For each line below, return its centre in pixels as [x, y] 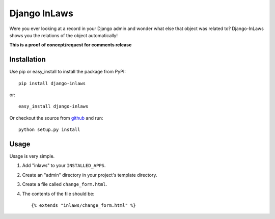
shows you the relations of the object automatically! [64, 35]
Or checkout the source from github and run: [57, 118]
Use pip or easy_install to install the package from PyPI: [67, 72]
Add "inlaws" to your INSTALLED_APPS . [64, 166]
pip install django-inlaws [52, 83]
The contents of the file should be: [58, 194]
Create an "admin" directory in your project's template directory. [90, 175]
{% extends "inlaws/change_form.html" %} [84, 206]
